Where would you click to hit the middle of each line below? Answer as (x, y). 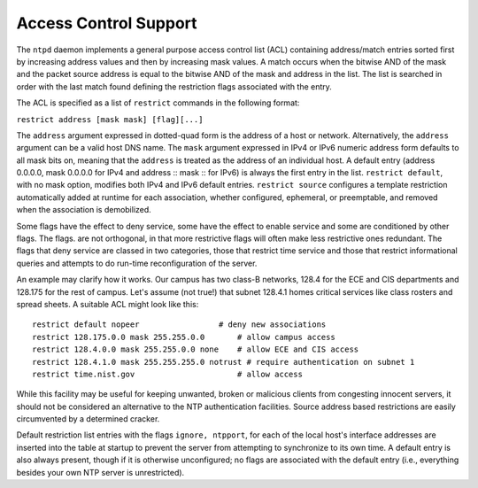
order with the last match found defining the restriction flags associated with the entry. (174, 86)
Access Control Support (107, 23)
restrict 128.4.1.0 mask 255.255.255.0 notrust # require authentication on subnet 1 (224, 362)
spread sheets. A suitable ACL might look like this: (108, 304)
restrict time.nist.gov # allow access (167, 374)
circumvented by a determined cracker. (88, 419)
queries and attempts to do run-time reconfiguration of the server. (137, 263)
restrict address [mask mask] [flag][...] (110, 119)
